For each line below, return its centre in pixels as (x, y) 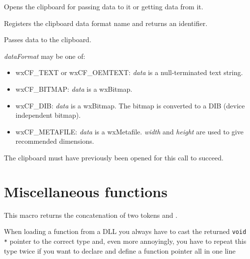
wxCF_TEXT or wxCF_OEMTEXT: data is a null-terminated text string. (129, 72)
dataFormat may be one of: (45, 56)
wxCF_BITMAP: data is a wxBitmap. (74, 89)
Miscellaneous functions (86, 191)
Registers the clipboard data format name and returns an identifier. (106, 23)
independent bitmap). (48, 115)
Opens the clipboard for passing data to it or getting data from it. (104, 6)
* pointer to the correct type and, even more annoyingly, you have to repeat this (125, 241)
